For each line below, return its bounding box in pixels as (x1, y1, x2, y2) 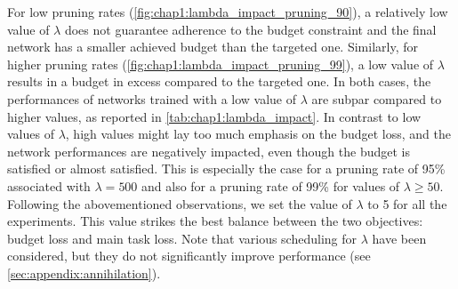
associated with (7, 176, 91, 195)
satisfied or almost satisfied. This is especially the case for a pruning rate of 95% (7, 159, 446, 178)
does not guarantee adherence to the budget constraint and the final (64, 20, 437, 38)
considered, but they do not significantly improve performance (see (7, 246, 371, 265)
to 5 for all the (367, 194, 447, 213)
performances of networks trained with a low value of (7, 89, 297, 108)
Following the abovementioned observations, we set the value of (7, 194, 352, 213)
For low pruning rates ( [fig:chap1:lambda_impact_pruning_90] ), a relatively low (7, 3, 448, 20)
